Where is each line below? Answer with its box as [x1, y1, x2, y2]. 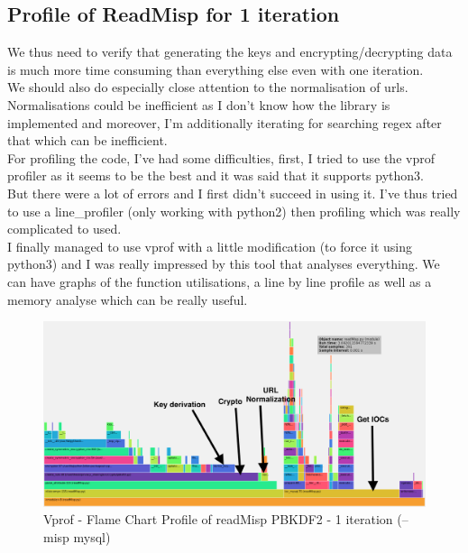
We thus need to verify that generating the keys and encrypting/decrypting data [7, 42, 453, 61]
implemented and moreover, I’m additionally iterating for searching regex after [7, 113, 442, 132]
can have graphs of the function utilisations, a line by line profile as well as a [7, 272, 432, 290]
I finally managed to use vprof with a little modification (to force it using [7, 236, 413, 255]
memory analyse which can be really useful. [7, 290, 248, 309]
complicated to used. [7, 219, 122, 238]
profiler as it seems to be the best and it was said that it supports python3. [7, 166, 424, 185]
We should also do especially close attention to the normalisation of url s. [7, 78, 408, 97]
